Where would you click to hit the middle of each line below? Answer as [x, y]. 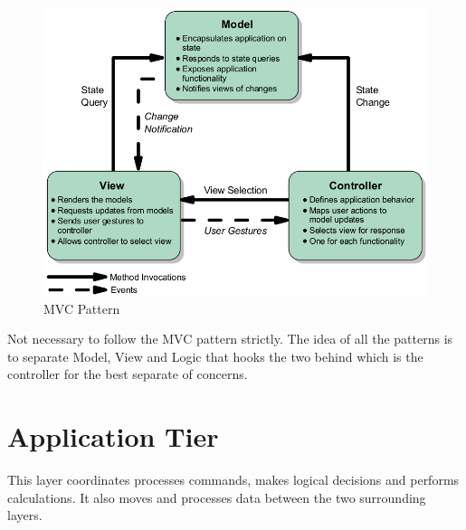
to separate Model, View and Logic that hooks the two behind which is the [215, 356]
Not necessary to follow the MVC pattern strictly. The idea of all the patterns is [230, 339]
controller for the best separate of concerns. [128, 374]
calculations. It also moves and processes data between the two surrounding [217, 497]
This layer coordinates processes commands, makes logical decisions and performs [233, 479]
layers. [25, 515]
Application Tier [113, 436]
